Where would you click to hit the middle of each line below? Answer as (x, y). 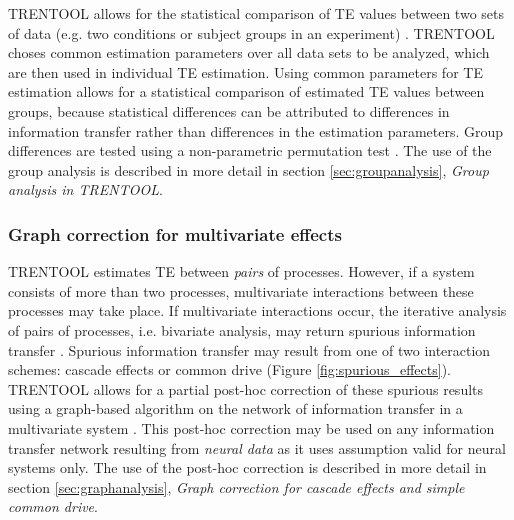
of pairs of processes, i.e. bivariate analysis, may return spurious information (242, 329)
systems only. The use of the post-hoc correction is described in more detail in (247, 467)
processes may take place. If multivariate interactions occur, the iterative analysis (257, 310)
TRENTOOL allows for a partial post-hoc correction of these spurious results (246, 388)
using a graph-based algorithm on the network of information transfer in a (235, 408)
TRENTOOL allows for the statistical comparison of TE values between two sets (256, 13)
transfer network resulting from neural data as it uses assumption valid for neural (257, 447)
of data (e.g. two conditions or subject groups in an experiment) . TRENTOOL (251, 32)
